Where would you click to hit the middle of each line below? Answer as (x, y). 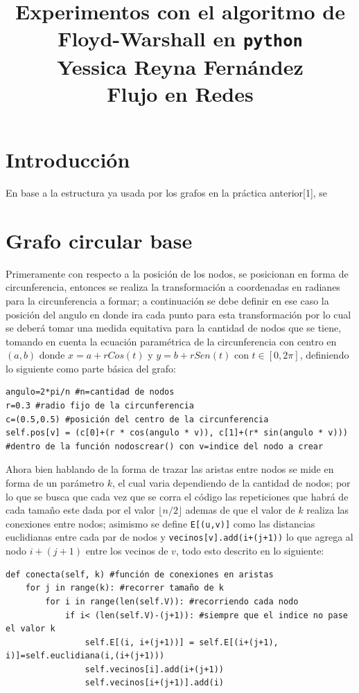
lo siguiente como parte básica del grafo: (91, 368)
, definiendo (324, 355)
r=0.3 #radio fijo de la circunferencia (100, 406)
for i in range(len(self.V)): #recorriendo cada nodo (172, 601)
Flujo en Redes (180, 93)
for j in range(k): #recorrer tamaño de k (124, 588)
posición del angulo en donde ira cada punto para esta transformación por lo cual (178, 314)
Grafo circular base (99, 240)
